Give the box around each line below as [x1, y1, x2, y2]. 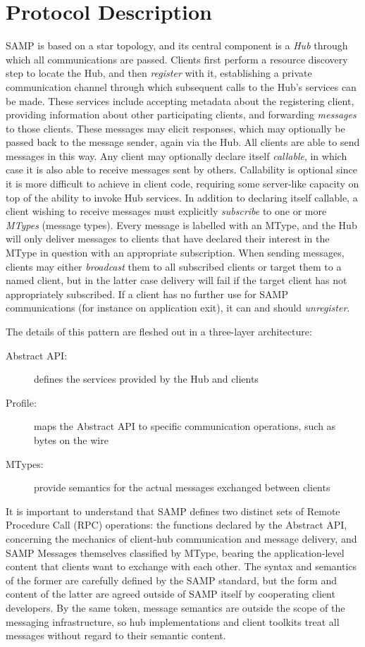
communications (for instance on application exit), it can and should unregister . [6, 300, 350, 315]
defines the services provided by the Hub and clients [34, 371, 259, 386]
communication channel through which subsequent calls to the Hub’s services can [6, 79, 357, 94]
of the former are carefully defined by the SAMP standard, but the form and [6, 572, 337, 587]
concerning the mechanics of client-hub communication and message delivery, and [6, 531, 357, 546]
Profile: [6, 395, 37, 409]
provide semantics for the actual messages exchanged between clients [34, 480, 330, 495]
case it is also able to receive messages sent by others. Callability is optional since [6, 162, 357, 177]
